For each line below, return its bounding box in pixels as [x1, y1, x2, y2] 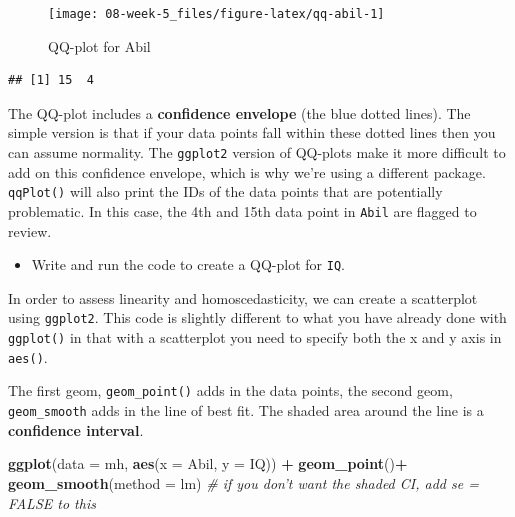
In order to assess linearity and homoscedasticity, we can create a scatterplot [8, 287, 478, 308]
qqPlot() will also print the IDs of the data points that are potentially [8, 181, 443, 202]
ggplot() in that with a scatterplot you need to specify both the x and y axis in [8, 327, 502, 348]
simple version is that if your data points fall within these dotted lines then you [8, 122, 496, 143]
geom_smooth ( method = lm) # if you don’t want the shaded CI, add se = [8, 472, 479, 493]
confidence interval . [8, 419, 144, 440]
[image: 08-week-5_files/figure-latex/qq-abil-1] [48, 7, 385, 21]
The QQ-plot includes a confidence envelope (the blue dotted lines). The [8, 102, 471, 123]
